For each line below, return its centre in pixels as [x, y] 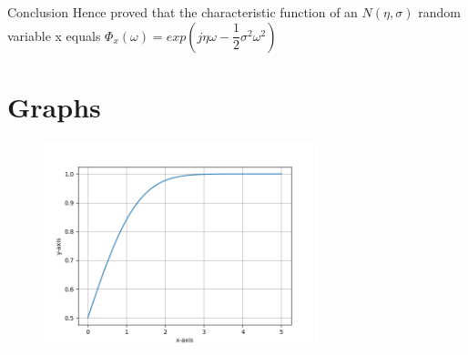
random [439, 12]
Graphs [54, 106]
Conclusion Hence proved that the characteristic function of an [183, 12]
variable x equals [54, 35]
